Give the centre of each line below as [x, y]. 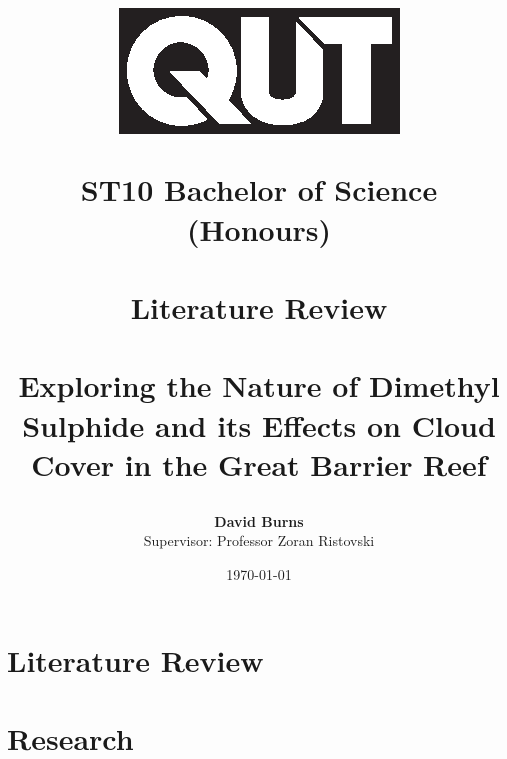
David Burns [259, 520]
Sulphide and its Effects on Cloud [259, 424]
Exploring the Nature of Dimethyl [259, 385]
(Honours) [259, 228]
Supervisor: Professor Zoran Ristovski [259, 540]
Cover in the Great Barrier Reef [259, 463]
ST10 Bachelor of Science [259, 189]
